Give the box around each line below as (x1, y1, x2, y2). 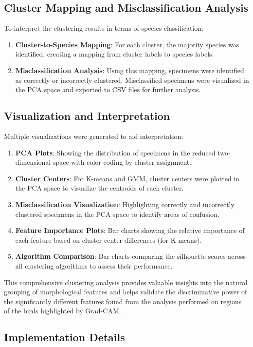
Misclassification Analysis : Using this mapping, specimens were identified (15, 65, 244, 75)
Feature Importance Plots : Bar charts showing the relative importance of (15, 225, 245, 235)
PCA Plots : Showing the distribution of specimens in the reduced (15, 147, 216, 157)
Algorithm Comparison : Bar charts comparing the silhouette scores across (15, 251, 246, 261)
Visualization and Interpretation (4, 108, 170, 123)
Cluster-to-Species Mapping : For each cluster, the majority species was (15, 39, 239, 49)
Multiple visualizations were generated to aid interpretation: (4, 131, 183, 141)
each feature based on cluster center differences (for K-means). (15, 234, 201, 245)
